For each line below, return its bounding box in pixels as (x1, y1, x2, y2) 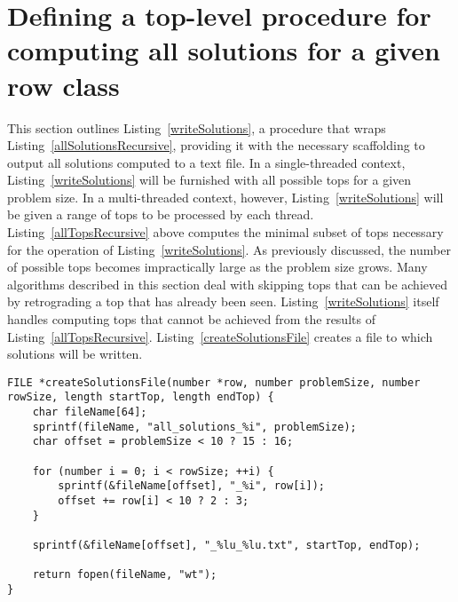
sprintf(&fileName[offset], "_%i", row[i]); (58, 479, 325, 493)
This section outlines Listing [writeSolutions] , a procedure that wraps (7, 118, 386, 137)
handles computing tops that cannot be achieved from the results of (7, 310, 375, 329)
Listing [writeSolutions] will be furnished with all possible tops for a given (7, 170, 412, 189)
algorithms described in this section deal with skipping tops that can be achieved (7, 274, 447, 293)
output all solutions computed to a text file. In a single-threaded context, (7, 153, 406, 171)
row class (7, 67, 120, 103)
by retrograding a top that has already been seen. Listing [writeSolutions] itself (7, 292, 439, 311)
